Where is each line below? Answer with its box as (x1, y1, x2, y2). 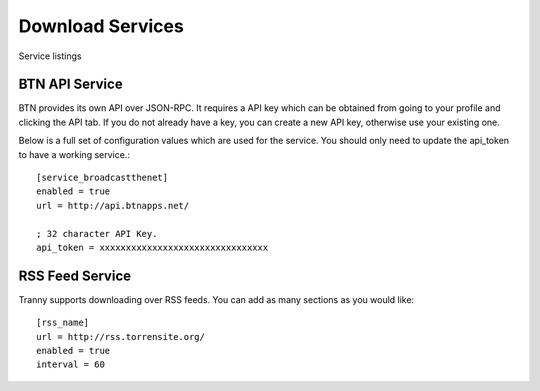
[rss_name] (36, 317, 90, 329)
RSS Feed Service (18, 267, 132, 284)
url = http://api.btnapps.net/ (36, 200, 190, 211)
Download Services (18, 15, 184, 37)
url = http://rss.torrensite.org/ (36, 331, 205, 342)
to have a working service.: (18, 148, 130, 160)
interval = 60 (36, 359, 105, 370)
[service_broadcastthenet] (36, 172, 169, 184)
